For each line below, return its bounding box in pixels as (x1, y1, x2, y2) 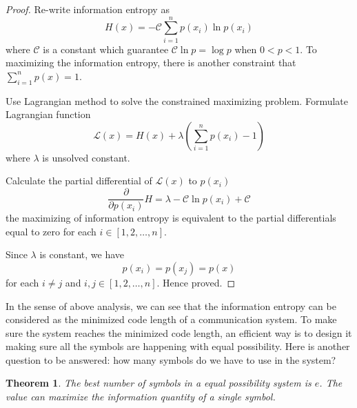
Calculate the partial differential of (6, 173, 152, 188)
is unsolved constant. (42, 150, 130, 164)
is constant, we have (39, 247, 125, 262)
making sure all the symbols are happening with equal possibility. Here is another (6, 339, 350, 353)
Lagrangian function (6, 107, 91, 122)
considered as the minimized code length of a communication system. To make (6, 312, 337, 327)
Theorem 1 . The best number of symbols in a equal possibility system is (6, 376, 312, 390)
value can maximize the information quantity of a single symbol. (6, 389, 276, 404)
